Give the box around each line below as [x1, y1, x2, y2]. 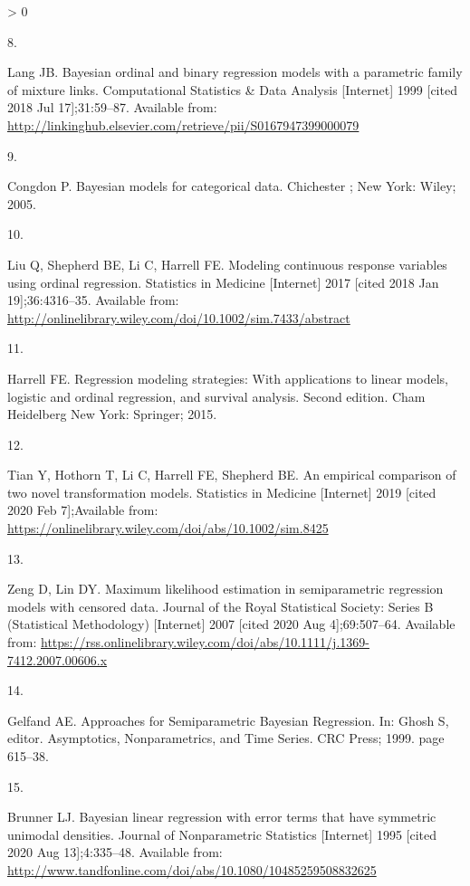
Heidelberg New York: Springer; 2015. [7, 405, 217, 424]
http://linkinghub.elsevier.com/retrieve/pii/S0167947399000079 [7, 115, 360, 134]
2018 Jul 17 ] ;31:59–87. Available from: [7, 98, 217, 117]
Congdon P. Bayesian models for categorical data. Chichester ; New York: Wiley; [7, 176, 456, 195]
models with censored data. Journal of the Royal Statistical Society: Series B [7, 596, 434, 615]
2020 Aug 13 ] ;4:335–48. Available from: [7, 843, 223, 862]
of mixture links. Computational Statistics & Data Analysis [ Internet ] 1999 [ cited [7, 80, 457, 99]
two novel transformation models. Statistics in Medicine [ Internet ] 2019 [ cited [7, 482, 436, 501]
